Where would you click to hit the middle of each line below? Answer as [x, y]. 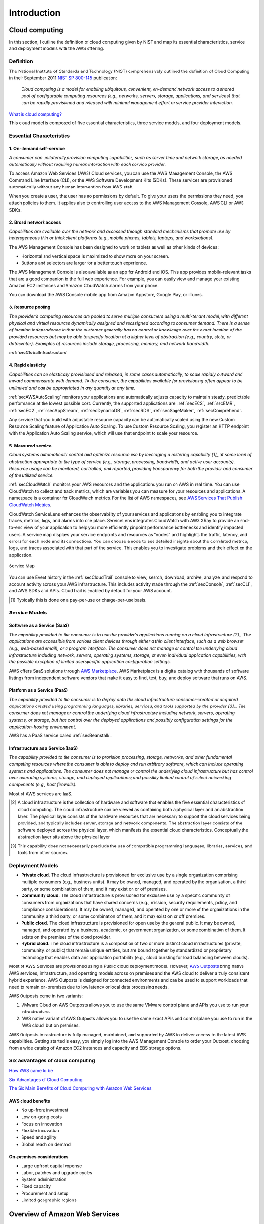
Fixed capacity [36, 1186]
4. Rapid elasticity [28, 365]
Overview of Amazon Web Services [64, 1214]
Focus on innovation [42, 1124]
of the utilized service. [31, 475]
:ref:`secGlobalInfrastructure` [38, 353]
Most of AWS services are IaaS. [41, 794]
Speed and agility [39, 1137]
